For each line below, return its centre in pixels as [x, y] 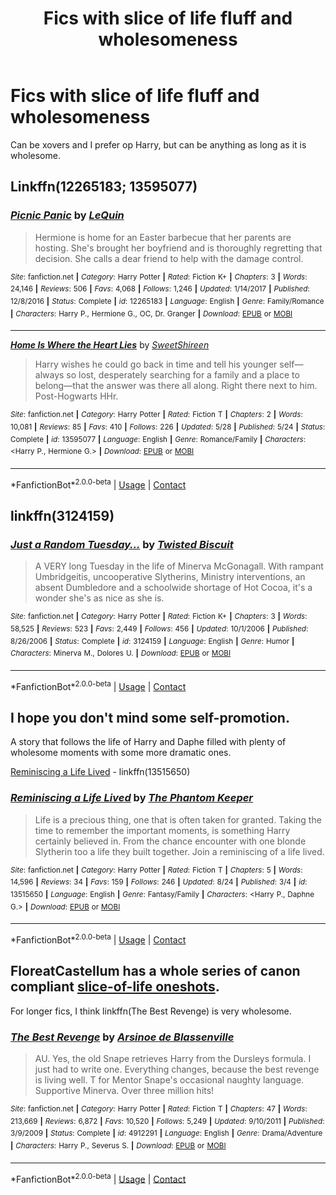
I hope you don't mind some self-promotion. [150, 717]
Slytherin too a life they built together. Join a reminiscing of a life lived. [179, 851]
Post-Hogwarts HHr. [76, 396]
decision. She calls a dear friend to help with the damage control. [169, 258]
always [49, 375]
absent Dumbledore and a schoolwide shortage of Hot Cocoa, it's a [173, 588]
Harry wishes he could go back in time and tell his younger [156, 364]
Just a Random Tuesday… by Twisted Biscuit [122, 544]
